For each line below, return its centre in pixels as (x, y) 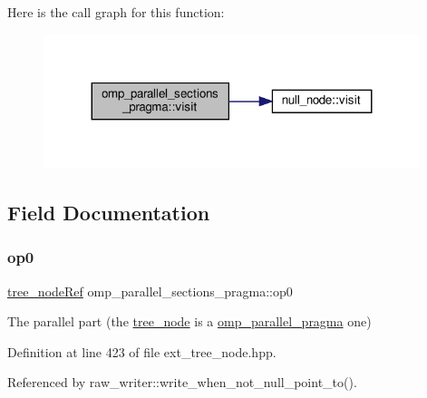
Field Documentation (109, 213)
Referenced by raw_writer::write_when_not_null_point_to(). (182, 382)
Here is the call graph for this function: (116, 12)
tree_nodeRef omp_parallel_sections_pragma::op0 (150, 291)
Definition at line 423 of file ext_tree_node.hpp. (142, 351)
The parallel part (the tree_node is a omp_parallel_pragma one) (189, 321)
